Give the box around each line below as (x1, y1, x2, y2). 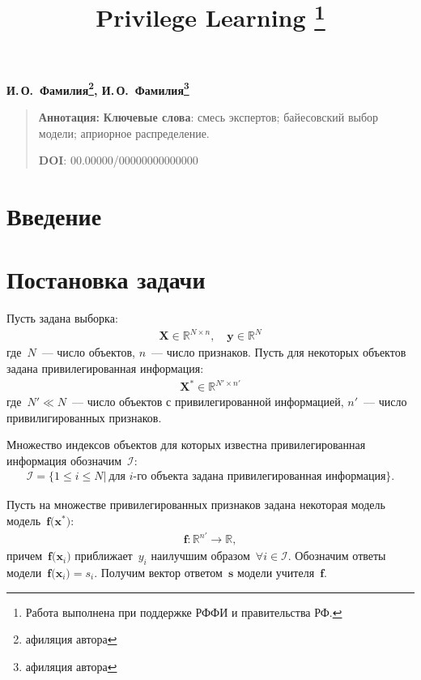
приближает (74, 547, 133, 564)
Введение (6, 199, 102, 232)
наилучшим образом (151, 547, 250, 564)
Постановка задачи (6, 263, 206, 296)
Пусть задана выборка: (6, 310, 118, 327)
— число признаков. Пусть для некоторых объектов (151, 344, 406, 361)
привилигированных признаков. (6, 408, 162, 426)
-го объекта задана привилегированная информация (133, 471, 386, 483)
